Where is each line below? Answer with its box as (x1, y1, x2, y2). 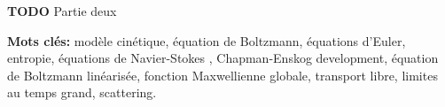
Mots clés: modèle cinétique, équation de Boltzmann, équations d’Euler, (7, 31, 406, 50)
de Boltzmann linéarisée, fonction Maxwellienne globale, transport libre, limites (7, 65, 438, 84)
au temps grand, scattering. (7, 83, 157, 102)
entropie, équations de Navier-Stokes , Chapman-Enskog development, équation (7, 49, 439, 67)
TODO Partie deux (7, 2, 117, 19)
